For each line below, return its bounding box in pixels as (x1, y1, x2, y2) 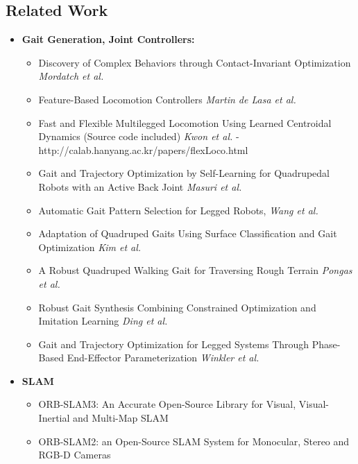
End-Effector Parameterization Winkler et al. (67, 350, 259, 365)
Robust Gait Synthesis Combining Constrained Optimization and (38, 300, 316, 314)
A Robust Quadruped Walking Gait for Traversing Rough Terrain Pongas (38, 263, 352, 277)
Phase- (312, 336, 341, 351)
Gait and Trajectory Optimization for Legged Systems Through (38, 336, 309, 351)
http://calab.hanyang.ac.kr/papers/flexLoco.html (38, 142, 248, 157)
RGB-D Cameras (38, 447, 111, 462)
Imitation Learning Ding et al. (38, 313, 168, 328)
